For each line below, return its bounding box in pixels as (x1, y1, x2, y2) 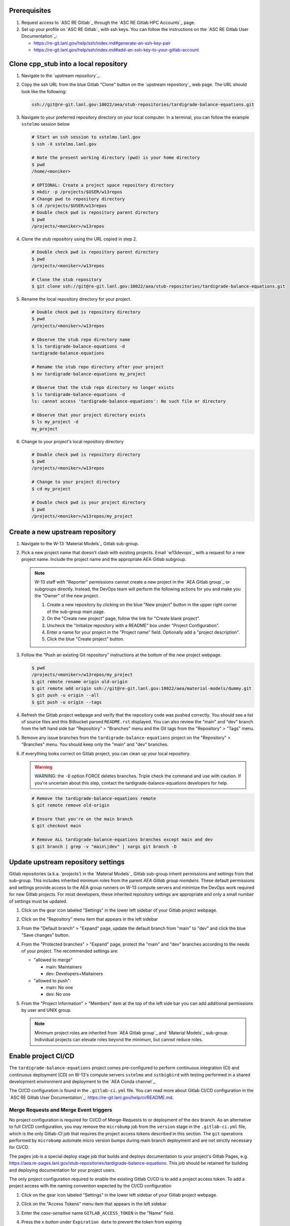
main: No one (46, 984, 73, 990)
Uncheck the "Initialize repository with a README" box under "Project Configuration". (47, 622, 220, 628)
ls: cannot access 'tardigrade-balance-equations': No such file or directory (31, 399, 226, 404)
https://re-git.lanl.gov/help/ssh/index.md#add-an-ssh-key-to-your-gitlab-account (33, 47, 199, 53)
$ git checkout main (31, 823, 81, 829)
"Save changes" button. (21, 932, 70, 938)
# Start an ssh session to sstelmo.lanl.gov (31, 134, 141, 140)
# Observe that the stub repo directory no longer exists (31, 385, 174, 390)
